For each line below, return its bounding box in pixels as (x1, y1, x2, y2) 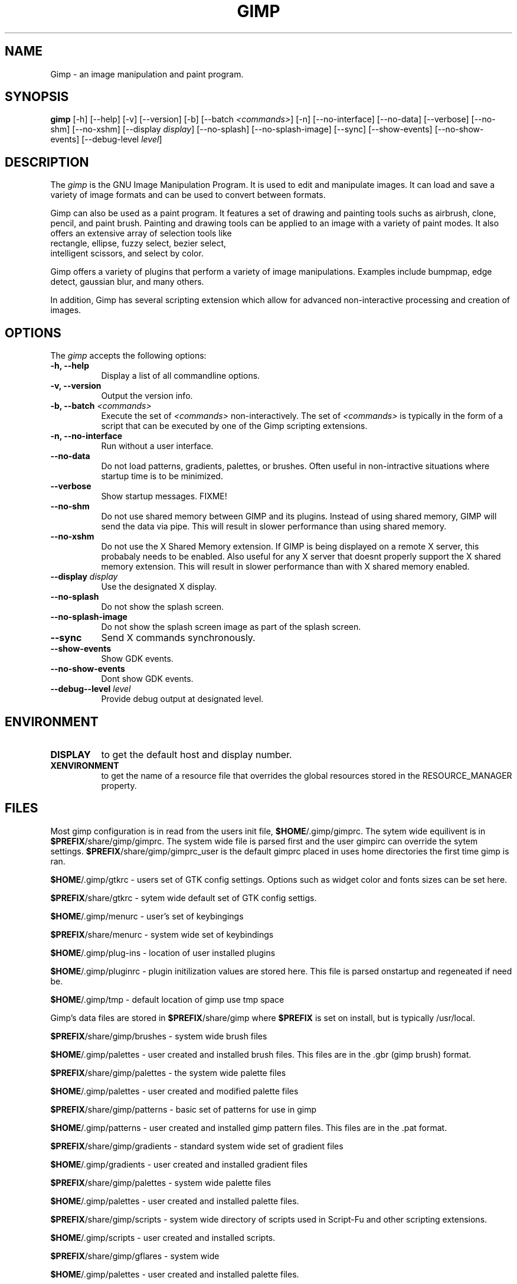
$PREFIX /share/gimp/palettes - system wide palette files (50, 1177, 271, 1188)
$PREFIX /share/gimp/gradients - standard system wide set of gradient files (50, 1140, 343, 1151)
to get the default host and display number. (101, 748, 292, 760)
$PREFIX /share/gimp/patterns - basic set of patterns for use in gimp (50, 1104, 316, 1114)
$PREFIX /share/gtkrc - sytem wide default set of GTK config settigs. (50, 892, 317, 903)
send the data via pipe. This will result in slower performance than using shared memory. (101, 521, 447, 532)
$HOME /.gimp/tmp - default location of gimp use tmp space (50, 994, 284, 1005)
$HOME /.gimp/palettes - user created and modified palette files (50, 1085, 299, 1096)
